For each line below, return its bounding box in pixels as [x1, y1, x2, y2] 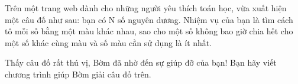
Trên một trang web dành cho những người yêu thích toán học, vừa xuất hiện [5, 2, 287, 14]
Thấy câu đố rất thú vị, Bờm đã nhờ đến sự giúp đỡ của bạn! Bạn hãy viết [5, 56, 277, 69]
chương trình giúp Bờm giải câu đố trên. [5, 67, 151, 80]
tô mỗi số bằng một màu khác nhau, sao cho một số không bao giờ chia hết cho [5, 25, 293, 37]
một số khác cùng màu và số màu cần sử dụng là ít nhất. [5, 36, 212, 49]
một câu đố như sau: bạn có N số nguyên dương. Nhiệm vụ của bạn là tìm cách [5, 13, 293, 25]
